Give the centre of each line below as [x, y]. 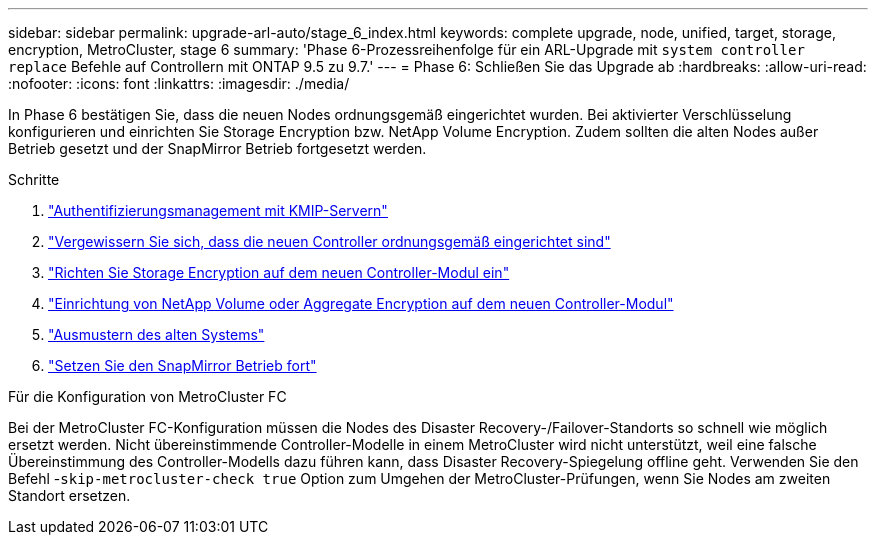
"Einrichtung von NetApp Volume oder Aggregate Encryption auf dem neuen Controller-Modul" [361, 303]
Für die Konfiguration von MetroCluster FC [147, 396]
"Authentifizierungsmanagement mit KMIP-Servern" [218, 210]
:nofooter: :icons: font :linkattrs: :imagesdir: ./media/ [179, 83]
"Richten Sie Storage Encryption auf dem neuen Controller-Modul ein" [279, 272]
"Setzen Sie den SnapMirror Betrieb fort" [182, 365]
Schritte [34, 179]
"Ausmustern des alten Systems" [156, 334]
